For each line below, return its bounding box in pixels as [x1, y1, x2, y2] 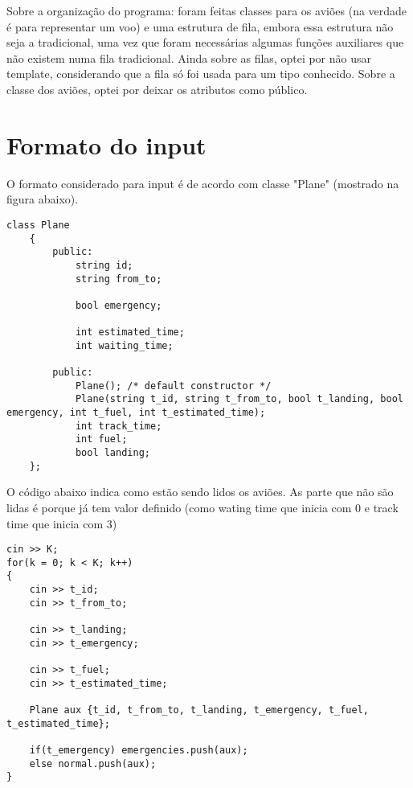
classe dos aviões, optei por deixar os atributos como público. [6, 80, 308, 97]
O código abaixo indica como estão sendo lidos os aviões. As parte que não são [6, 483, 394, 500]
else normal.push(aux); [29, 757, 157, 770]
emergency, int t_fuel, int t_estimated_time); [6, 407, 266, 419]
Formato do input [6, 128, 206, 161]
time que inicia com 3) [6, 515, 117, 531]
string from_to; [75, 273, 162, 285]
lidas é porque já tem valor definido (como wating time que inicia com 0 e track [6, 499, 399, 515]
